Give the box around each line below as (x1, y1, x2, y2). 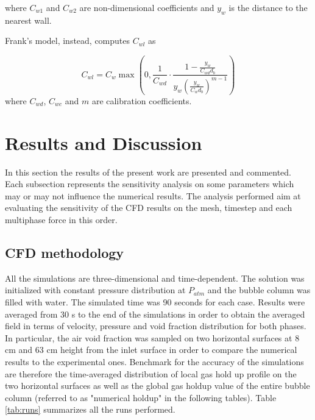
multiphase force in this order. (5, 213, 118, 226)
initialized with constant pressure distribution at (5, 283, 186, 296)
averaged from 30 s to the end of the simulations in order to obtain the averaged (5, 307, 305, 320)
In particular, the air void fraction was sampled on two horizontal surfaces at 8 (5, 331, 300, 344)
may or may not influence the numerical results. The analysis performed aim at (5, 189, 301, 202)
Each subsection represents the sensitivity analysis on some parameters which (5, 177, 294, 190)
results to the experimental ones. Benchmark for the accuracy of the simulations (5, 355, 304, 368)
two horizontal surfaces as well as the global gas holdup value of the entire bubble (5, 379, 310, 392)
